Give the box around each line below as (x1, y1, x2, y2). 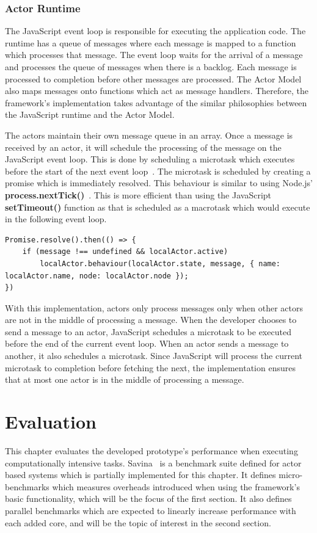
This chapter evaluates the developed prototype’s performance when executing (5, 444, 298, 457)
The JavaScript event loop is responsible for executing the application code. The (5, 24, 306, 37)
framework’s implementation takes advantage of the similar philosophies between (5, 96, 307, 109)
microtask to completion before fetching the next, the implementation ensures (5, 361, 296, 374)
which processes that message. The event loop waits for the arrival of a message (5, 48, 303, 61)
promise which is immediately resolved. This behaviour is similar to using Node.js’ (5, 176, 313, 189)
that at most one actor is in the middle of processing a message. (5, 373, 244, 386)
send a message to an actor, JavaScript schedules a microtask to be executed (5, 325, 291, 338)
